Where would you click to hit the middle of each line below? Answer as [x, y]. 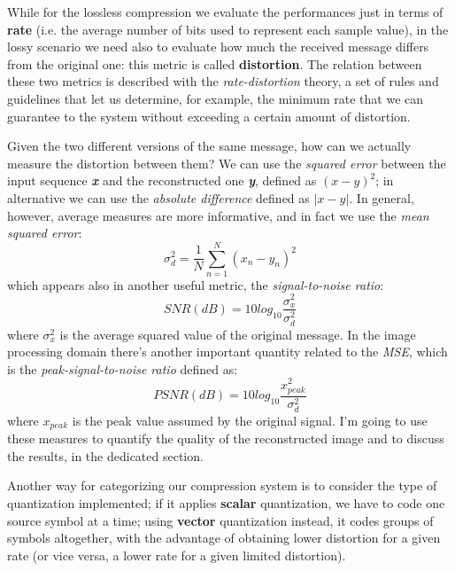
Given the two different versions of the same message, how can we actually [209, 146]
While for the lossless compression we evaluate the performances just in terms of [225, 12]
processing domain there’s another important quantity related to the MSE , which [227, 352]
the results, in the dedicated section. [105, 455]
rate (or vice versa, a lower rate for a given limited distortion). [177, 555]
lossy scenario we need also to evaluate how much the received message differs [218, 47]
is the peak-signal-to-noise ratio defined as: [123, 368]
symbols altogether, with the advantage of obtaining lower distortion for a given [224, 538]
